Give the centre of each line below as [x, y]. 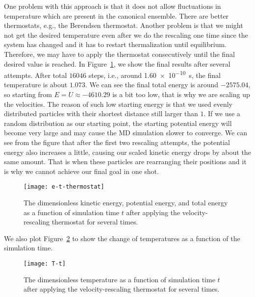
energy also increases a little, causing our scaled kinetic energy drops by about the [127, 152]
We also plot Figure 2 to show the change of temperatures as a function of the [122, 238]
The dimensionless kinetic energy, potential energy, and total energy [126, 202]
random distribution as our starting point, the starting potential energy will [118, 123]
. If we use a [222, 113]
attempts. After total [36, 75]
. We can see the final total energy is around [152, 85]
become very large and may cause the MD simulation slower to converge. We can [126, 133]
